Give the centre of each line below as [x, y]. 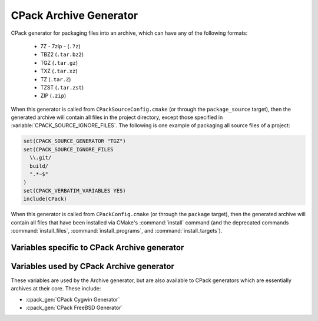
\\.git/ [41, 158]
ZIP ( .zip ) [53, 96]
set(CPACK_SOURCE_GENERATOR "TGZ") [74, 141]
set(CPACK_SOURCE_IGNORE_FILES [69, 149]
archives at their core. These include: [56, 289]
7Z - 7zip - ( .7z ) [60, 46]
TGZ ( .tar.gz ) [59, 62]
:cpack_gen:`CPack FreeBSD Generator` [74, 308]
